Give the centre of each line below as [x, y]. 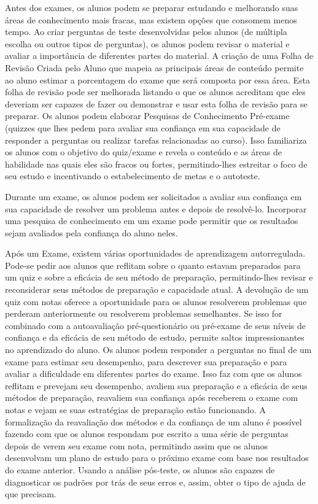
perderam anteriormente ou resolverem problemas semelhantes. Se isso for [144, 313]
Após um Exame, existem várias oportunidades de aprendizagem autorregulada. [155, 253]
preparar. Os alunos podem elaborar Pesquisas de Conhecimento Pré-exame [147, 116]
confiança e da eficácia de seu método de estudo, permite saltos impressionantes [155, 337]
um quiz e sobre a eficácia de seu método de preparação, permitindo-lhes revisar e [159, 277]
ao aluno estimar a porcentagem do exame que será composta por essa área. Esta [157, 79]
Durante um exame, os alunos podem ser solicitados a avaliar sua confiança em [153, 196]
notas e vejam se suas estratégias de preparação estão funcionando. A [135, 409]
